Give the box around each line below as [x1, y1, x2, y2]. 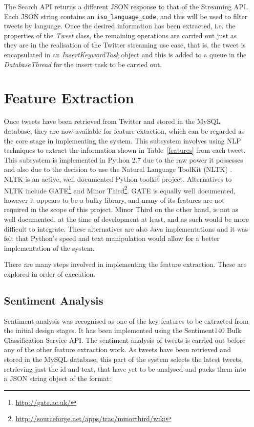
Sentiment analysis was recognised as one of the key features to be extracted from [4, 315, 249, 326]
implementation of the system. [4, 242, 95, 253]
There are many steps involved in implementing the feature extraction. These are [4, 259, 247, 269]
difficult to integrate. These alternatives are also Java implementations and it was [4, 223, 248, 234]
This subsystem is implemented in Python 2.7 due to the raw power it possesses [4, 154, 243, 165]
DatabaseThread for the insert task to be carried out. [4, 59, 162, 69]
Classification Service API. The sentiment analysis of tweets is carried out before [4, 334, 246, 345]
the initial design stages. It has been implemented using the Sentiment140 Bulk [4, 325, 241, 335]
